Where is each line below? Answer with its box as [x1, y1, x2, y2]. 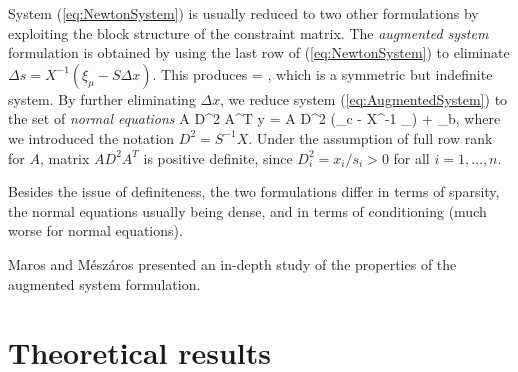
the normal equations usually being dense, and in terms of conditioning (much [8, 200, 487, 221]
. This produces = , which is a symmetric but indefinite [152, 63, 493, 84]
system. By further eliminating [8, 88, 196, 109]
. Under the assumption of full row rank [248, 127, 493, 148]
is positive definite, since [143, 147, 293, 168]
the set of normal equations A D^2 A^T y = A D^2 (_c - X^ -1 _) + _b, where [8, 108, 501, 129]
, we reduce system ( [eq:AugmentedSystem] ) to [220, 88, 508, 109]
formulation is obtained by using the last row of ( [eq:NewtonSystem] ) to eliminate [8, 42, 510, 63]
